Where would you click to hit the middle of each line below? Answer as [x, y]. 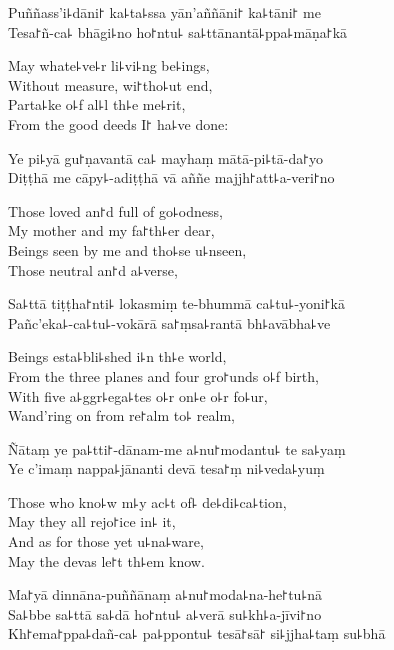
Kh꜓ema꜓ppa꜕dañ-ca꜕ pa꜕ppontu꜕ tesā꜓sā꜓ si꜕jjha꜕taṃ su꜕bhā [197, 633]
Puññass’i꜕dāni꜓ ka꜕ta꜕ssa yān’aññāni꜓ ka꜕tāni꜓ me [164, 12]
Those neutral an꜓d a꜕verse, [93, 269]
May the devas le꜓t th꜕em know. [106, 560]
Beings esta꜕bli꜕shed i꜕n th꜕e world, [117, 356]
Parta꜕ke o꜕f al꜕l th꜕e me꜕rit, [97, 104]
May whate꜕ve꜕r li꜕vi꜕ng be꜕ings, [109, 65]
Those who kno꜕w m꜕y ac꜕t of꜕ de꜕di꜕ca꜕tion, [147, 501]
